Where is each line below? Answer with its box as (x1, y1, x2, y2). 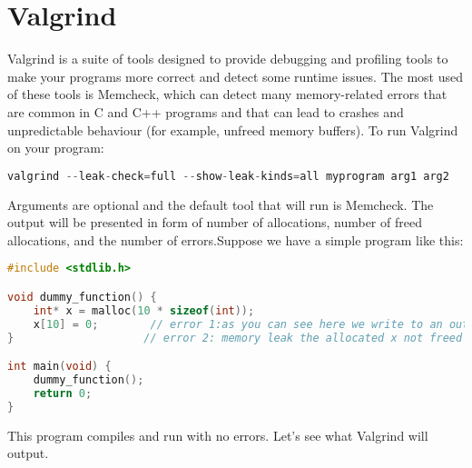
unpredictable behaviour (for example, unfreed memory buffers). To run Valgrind (7, 120, 458, 139)
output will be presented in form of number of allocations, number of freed (7, 213, 422, 232)
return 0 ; (33, 386, 93, 400)
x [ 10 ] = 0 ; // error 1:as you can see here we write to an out (33, 317, 469, 331)
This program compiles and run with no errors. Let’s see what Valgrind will (7, 425, 428, 444)
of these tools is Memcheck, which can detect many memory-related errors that (7, 85, 447, 104)
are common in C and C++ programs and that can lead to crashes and (7, 102, 404, 121)
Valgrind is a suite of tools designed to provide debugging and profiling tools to (7, 49, 448, 68)
